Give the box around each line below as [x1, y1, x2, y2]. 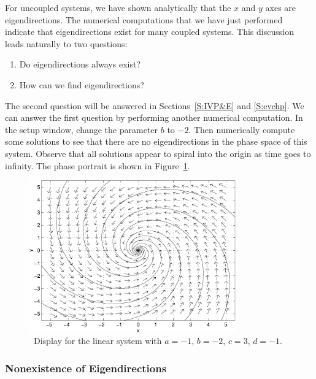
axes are [265, 1, 296, 13]
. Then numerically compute [188, 123, 295, 136]
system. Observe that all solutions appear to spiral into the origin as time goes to [5, 147, 311, 159]
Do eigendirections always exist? [19, 58, 141, 71]
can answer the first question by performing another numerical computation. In [5, 111, 303, 124]
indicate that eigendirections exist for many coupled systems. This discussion [5, 25, 294, 38]
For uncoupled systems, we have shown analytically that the [5, 1, 231, 13]
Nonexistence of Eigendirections [5, 360, 167, 375]
